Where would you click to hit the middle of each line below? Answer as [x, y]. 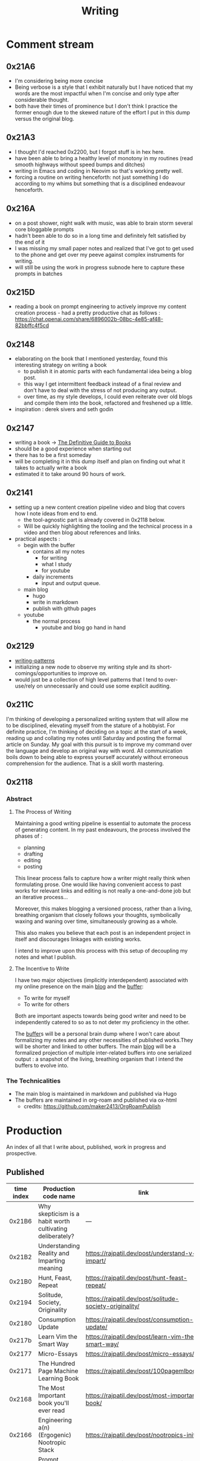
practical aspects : [37, 539]
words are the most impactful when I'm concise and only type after [97, 93]
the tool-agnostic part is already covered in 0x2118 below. [94, 520]
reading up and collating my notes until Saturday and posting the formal [94, 738]
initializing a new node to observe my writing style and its [85, 667]
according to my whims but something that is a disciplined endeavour [100, 184]
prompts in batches [38, 273]
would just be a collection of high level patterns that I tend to [89, 679]
